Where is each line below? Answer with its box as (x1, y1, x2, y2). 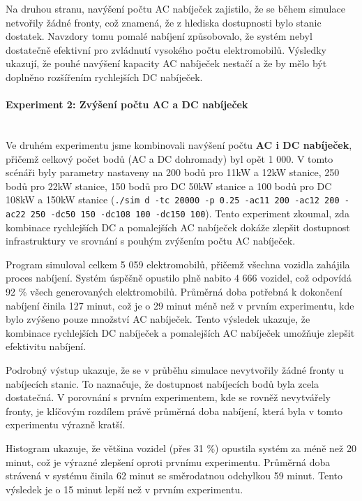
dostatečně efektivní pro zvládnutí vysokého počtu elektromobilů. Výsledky (6, 42, 327, 57)
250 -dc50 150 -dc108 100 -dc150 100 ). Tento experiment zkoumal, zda (30, 205, 349, 220)
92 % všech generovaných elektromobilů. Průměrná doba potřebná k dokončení (6, 284, 342, 299)
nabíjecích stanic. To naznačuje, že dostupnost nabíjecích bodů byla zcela (6, 376, 319, 391)
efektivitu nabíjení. (6, 339, 86, 354)
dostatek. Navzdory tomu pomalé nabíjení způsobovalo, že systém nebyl (6, 29, 312, 43)
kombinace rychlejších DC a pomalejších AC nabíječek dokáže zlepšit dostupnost (6, 219, 350, 234)
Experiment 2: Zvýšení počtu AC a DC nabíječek (6, 97, 248, 112)
